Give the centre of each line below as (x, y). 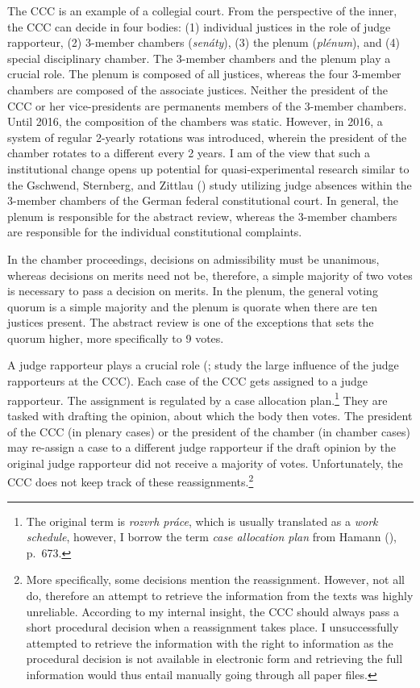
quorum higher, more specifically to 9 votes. (116, 338)
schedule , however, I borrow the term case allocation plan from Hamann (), (211, 537)
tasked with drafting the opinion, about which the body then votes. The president (210, 415)
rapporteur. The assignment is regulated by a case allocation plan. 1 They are (198, 398)
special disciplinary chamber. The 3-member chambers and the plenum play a (199, 58)
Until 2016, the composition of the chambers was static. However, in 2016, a (195, 121)
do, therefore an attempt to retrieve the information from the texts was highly (220, 595)
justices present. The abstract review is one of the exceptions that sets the (191, 322)
